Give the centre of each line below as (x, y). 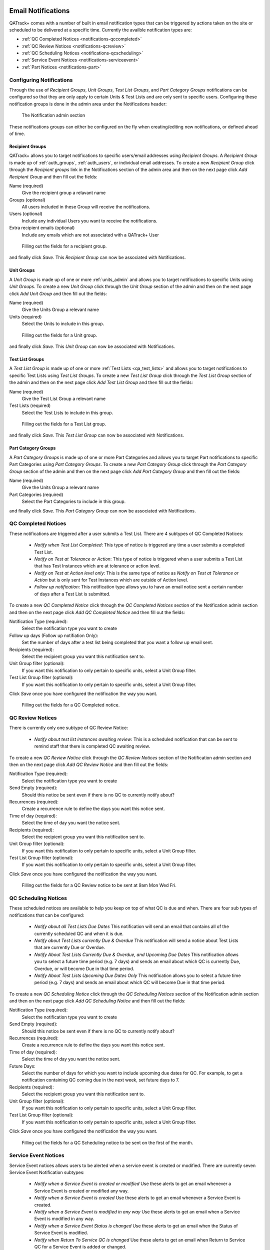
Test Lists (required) (30, 405)
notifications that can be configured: (47, 915)
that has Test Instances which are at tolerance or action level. (97, 566)
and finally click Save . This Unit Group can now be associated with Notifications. (92, 346)
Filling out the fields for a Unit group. (59, 335)
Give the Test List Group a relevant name (64, 398)
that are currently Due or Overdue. (69, 947)
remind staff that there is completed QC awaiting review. (92, 746)
